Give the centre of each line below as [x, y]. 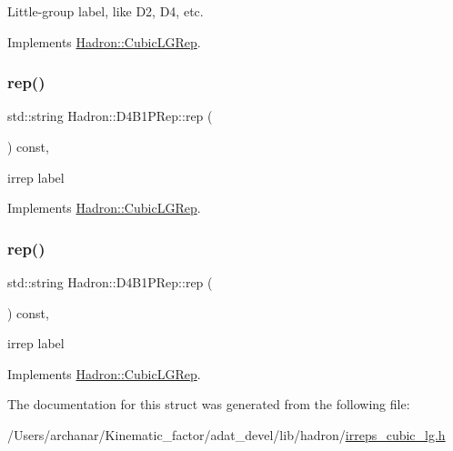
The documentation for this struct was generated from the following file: [209, 404]
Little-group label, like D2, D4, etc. [106, 11]
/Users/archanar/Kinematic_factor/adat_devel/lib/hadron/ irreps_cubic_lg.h [226, 434]
